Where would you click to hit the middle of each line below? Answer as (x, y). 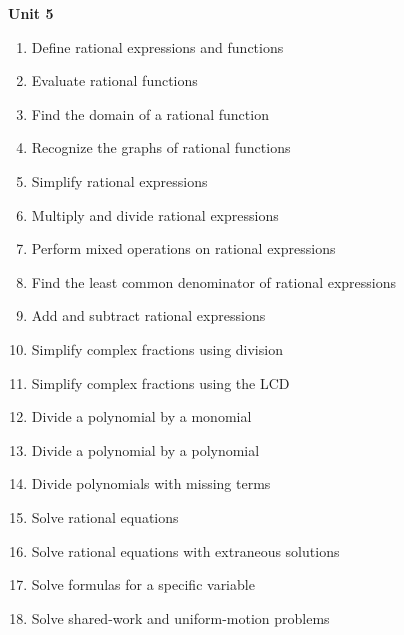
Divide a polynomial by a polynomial (145, 449)
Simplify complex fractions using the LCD (160, 382)
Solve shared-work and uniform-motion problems (180, 617)
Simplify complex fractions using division (157, 348)
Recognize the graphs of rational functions (161, 147)
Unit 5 (31, 13)
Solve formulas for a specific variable (143, 584)
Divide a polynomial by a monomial (141, 416)
